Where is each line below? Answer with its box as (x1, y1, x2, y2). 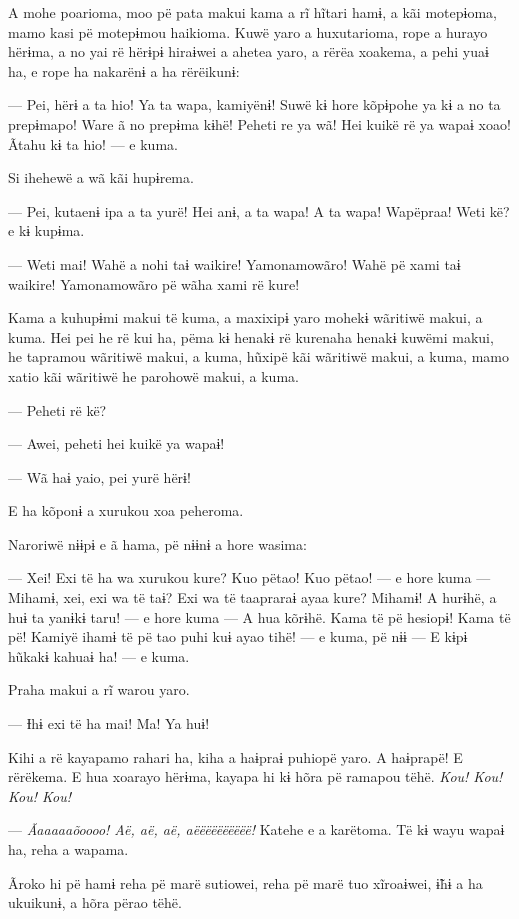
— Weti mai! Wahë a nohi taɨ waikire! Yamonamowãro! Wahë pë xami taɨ (8, 253, 461, 274)
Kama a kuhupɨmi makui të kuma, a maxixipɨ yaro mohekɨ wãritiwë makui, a (8, 307, 483, 328)
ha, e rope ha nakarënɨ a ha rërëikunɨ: (8, 60, 240, 81)
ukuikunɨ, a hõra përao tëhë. (8, 892, 182, 913)
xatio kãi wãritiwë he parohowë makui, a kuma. (8, 365, 299, 386)
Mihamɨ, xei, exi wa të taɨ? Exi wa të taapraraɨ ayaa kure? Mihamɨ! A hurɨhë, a (8, 587, 497, 608)
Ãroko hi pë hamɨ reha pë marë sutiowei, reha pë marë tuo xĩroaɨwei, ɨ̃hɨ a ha (8, 872, 483, 893)
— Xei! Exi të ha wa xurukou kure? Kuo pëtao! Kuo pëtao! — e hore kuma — (8, 567, 491, 588)
